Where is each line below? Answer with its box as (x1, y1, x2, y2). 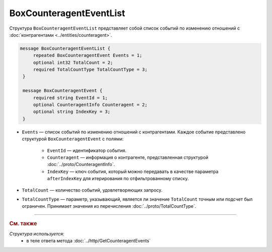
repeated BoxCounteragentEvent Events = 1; (33, 53, 143, 58)
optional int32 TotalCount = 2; (33, 59, 113, 65)
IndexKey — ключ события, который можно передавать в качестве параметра (47, 169, 219, 175)
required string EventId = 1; (33, 95, 108, 101)
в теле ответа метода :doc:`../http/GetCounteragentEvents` (26, 238, 151, 244)
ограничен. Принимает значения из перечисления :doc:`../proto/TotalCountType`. (22, 203, 196, 209)
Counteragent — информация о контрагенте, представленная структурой (47, 154, 209, 160)
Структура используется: (9, 230, 64, 236)
